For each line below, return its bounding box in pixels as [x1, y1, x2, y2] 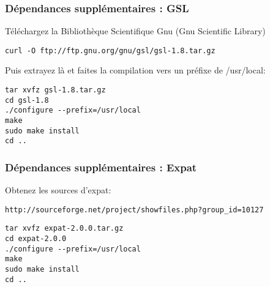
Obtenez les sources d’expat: [5, 184, 111, 196]
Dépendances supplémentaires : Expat [5, 159, 197, 174]
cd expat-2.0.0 [5, 234, 67, 244]
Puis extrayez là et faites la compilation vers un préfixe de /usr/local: [5, 64, 266, 76]
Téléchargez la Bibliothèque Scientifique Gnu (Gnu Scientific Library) [5, 24, 266, 37]
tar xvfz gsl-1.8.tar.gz [5, 86, 106, 95]
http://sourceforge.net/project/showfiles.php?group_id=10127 [5, 205, 264, 214]
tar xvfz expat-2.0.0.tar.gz [5, 224, 124, 233]
